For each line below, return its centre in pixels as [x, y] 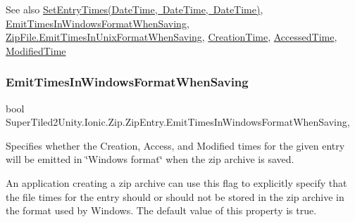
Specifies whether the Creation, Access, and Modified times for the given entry [175, 145]
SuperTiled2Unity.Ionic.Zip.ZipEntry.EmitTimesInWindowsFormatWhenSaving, [178, 122]
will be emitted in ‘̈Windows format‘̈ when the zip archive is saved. [150, 159]
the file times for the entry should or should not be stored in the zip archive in [175, 196]
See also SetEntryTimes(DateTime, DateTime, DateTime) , [135, 9]
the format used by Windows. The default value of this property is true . [161, 210]
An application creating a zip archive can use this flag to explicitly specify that [176, 182]
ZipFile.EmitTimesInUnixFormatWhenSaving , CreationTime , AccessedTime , [172, 37]
